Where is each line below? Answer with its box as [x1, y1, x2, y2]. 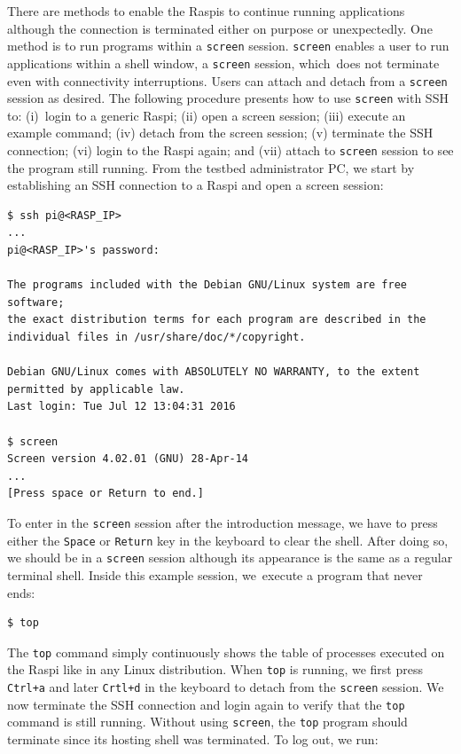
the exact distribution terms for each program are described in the [7, 313, 426, 326]
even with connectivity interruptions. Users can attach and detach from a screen [7, 71, 448, 90]
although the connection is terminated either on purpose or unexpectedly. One [7, 19, 433, 37]
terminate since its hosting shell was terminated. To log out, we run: [7, 729, 379, 748]
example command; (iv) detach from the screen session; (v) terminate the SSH [7, 123, 434, 142]
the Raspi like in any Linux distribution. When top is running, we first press [7, 660, 423, 679]
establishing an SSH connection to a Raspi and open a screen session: [7, 176, 384, 194]
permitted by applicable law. [7, 382, 185, 396]
